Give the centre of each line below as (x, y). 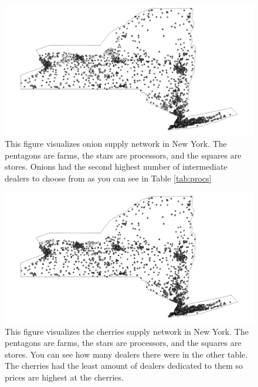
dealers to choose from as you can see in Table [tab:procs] (108, 178)
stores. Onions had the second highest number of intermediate (116, 166)
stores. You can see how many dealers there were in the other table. (126, 354)
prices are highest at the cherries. (64, 377)
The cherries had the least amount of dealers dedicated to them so (124, 366)
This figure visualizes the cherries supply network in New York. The (127, 331)
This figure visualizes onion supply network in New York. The (116, 144)
